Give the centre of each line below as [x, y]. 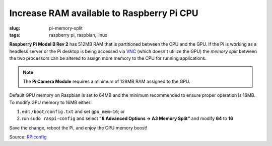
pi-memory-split [66, 28]
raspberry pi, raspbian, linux [78, 35]
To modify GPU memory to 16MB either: [50, 102]
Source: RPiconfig [28, 137]
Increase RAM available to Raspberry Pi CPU [104, 13]
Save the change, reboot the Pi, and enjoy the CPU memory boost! [78, 127]
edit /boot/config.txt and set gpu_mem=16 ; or [74, 112]
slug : [15, 28]
